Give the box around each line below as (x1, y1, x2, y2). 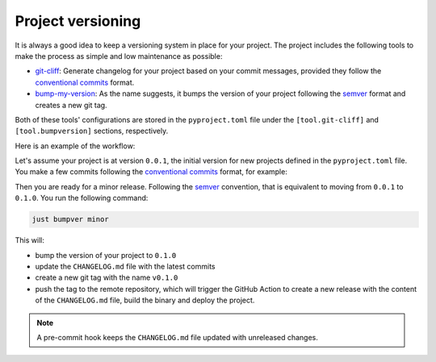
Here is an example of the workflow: (15, 141, 136, 151)
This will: (15, 235, 44, 245)
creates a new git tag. (35, 100, 108, 110)
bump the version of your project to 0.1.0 (35, 250, 177, 260)
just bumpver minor (31, 214, 109, 224)
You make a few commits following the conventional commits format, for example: (15, 167, 288, 177)
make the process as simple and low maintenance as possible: (15, 51, 223, 60)
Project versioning (15, 12, 141, 30)
